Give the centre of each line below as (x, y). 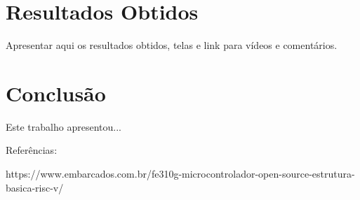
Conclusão (56, 93)
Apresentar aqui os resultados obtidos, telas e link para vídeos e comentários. (172, 45)
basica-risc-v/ (35, 187)
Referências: (32, 150)
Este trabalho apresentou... (64, 126)
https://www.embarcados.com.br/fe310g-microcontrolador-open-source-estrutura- (180, 174)
